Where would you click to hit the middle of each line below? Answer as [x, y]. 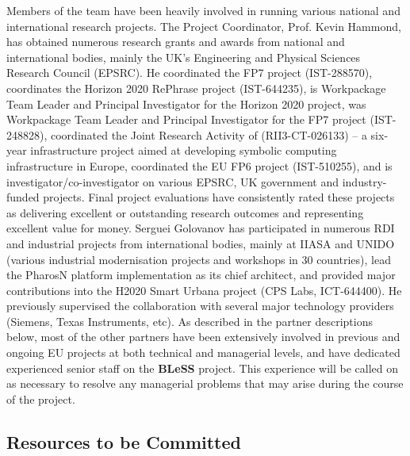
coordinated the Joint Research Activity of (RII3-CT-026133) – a [209, 134]
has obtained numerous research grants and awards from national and [176, 42]
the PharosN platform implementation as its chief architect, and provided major [201, 275]
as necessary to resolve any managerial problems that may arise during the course [205, 383]
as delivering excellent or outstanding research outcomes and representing [185, 212]
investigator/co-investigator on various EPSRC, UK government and [173, 181]
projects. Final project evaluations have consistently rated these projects [219, 197]
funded [23, 197]
